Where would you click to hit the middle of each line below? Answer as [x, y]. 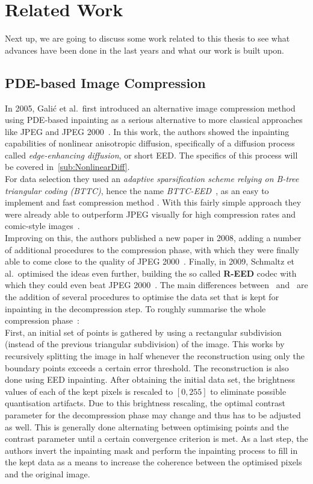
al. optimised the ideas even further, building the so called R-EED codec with [151, 273]
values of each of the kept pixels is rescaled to [89, 391]
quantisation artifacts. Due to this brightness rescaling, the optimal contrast [145, 403]
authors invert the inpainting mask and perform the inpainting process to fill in [151, 450]
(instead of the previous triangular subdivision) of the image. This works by [145, 344]
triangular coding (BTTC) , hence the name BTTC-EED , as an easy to [137, 190]
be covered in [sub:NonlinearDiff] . [67, 167]
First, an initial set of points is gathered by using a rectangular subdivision [143, 332]
